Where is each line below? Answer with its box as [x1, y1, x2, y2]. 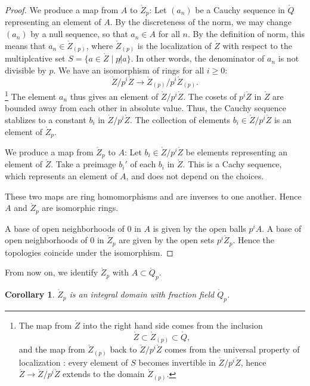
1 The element [5, 88, 57, 102]
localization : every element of [18, 356, 128, 368]
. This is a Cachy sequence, [182, 158, 282, 170]
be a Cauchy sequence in [195, 4, 285, 16]
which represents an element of [5, 170, 117, 182]
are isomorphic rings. [42, 201, 119, 214]
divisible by [5, 63, 46, 76]
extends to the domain [63, 367, 145, 380]
